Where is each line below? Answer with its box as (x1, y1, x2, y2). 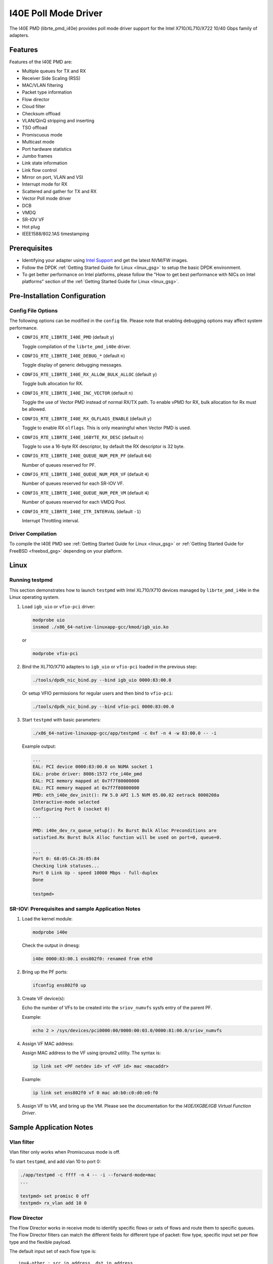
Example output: (22, 743, 56, 749)
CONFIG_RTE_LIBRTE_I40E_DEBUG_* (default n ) (22, 353, 125, 359)
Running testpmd (9, 576, 53, 583)
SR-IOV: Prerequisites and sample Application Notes (9, 905, 141, 912)
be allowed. (22, 406, 47, 412)
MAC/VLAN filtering (22, 82, 63, 88)
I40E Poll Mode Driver (9, 8, 103, 19)
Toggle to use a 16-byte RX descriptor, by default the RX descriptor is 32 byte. (22, 443, 185, 449)
